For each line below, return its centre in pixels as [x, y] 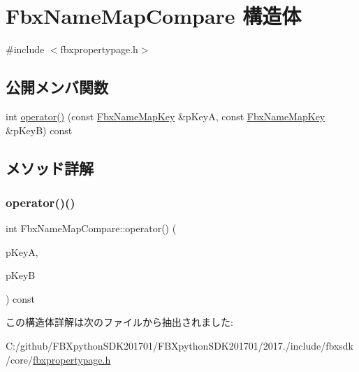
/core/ [19, 359]
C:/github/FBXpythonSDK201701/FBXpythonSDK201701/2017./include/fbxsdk [179, 346]
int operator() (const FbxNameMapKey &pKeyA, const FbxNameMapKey [166, 116]
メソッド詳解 [50, 167]
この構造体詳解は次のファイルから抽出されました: [119, 322]
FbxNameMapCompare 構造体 [154, 16]
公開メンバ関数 [57, 87]
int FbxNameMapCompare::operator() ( [91, 228]
